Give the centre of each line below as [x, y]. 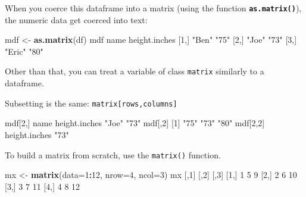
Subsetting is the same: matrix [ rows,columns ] [91, 103]
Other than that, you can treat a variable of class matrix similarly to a [135, 71]
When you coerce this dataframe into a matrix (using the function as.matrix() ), [153, 8]
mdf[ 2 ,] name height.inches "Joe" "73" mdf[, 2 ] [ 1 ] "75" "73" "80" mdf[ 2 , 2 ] [135, 123]
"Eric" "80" [24, 51]
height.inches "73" [37, 134]
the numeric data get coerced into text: [76, 19]
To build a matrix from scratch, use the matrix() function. [113, 154]
